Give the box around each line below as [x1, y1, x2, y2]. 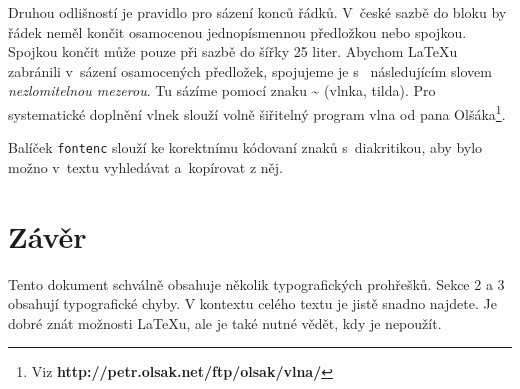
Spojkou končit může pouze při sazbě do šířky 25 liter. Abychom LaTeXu [8, 41, 458, 62]
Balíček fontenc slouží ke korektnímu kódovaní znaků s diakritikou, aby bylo [8, 137, 483, 158]
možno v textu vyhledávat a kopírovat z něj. [8, 156, 283, 177]
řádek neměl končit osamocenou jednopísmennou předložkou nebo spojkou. [8, 21, 467, 42]
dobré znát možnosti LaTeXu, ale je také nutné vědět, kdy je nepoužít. [8, 312, 442, 333]
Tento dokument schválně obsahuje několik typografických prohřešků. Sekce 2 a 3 [8, 273, 505, 294]
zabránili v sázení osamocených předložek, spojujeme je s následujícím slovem [8, 60, 492, 81]
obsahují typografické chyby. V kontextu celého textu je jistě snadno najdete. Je [8, 293, 497, 314]
